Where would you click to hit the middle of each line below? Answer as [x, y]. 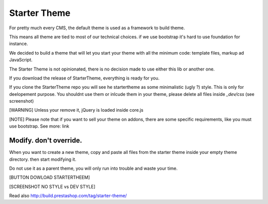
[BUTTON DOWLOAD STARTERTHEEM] [50, 177]
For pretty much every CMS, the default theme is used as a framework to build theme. [97, 28]
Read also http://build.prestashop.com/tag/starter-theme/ [68, 196]
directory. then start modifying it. [43, 159]
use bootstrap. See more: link [39, 126]
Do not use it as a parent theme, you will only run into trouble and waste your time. [94, 168]
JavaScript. [21, 60]
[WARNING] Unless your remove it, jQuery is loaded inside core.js [76, 110]
